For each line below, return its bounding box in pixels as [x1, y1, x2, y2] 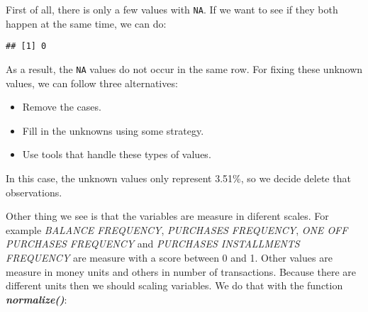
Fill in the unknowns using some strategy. [22, 123, 204, 138]
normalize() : [6, 291, 67, 306]
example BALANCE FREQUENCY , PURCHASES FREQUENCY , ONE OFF [6, 222, 348, 237]
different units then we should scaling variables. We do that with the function [6, 278, 343, 293]
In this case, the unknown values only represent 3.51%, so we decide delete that [6, 170, 351, 185]
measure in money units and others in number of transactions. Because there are [6, 264, 356, 279]
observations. [6, 184, 62, 199]
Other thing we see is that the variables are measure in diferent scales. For [6, 208, 329, 223]
